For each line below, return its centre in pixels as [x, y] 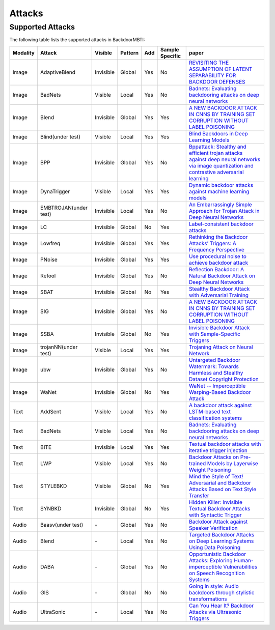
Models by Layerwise [232, 463]
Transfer [199, 495]
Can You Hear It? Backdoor [221, 606]
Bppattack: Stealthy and [217, 147]
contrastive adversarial [216, 172]
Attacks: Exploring [211, 560]
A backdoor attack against [220, 405]
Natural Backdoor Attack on [222, 276]
